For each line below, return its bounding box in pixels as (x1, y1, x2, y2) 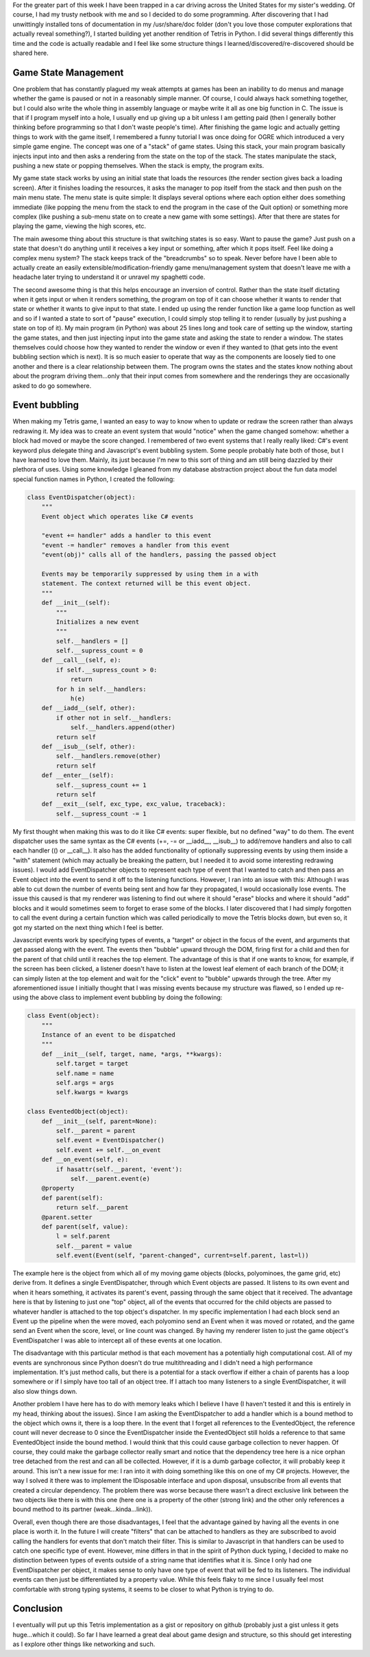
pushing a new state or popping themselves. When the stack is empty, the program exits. (12, 161, 264, 169)
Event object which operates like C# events (41, 513, 194, 520)
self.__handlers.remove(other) (56, 752, 161, 760)
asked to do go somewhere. (12, 381, 92, 390)
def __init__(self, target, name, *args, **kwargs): (41, 1050, 223, 1058)
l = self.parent (56, 1232, 111, 1240)
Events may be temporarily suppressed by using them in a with (41, 569, 259, 578)
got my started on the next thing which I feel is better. (12, 923, 164, 931)
